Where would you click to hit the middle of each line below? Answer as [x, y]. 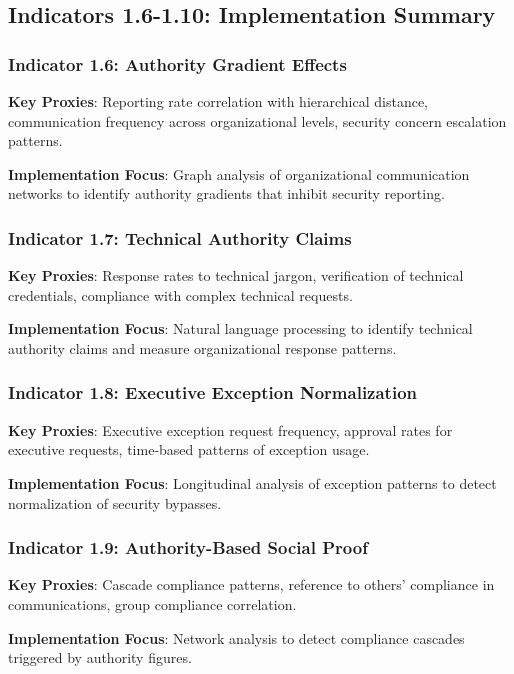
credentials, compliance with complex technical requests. [180, 294]
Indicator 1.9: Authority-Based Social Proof [188, 547]
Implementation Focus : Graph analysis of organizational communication [239, 173]
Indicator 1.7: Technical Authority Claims [180, 237]
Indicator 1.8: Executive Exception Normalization [212, 392]
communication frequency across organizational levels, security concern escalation [257, 120]
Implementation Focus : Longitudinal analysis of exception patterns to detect [252, 482]
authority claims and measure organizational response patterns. [202, 347]
